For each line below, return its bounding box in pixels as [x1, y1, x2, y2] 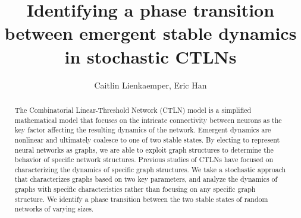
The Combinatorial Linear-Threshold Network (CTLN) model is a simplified [14, 105, 252, 115]
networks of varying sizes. [14, 204, 94, 214]
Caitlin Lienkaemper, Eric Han [94, 78, 207, 91]
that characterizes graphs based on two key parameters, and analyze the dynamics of [14, 174, 278, 184]
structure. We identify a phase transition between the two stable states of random [14, 194, 268, 204]
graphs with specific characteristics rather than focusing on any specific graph [14, 184, 256, 194]
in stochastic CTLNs [64, 44, 237, 68]
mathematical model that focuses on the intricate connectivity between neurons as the [14, 115, 282, 125]
